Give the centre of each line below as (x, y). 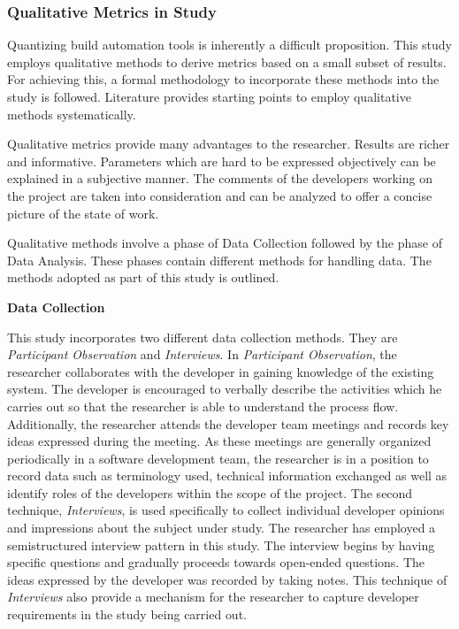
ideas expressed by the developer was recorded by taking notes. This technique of (227, 579)
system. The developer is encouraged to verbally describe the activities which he (225, 389)
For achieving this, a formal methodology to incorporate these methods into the (223, 79)
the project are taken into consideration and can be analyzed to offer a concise (220, 195)
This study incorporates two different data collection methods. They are (203, 337)
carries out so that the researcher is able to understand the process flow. (203, 406)
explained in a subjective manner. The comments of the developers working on (220, 178)
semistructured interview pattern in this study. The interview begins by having (221, 545)
